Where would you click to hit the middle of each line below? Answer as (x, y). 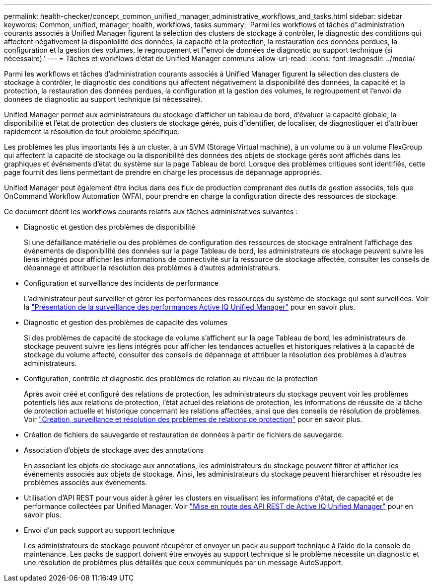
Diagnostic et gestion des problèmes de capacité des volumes (126, 322)
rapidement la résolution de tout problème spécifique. (92, 131)
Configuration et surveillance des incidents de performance (121, 283)
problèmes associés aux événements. (86, 482)
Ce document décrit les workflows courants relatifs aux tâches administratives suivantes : (151, 211)
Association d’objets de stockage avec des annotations (114, 450)
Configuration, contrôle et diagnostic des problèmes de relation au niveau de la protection (171, 378)
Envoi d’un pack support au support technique (100, 530)
